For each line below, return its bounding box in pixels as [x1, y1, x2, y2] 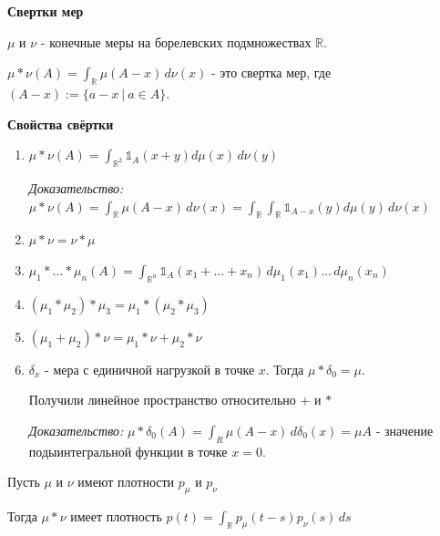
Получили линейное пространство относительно [28, 390, 296, 409]
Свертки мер [7, 2, 84, 20]
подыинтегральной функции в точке [28, 441, 228, 460]
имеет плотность [70, 507, 162, 526]
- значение [375, 420, 434, 439]
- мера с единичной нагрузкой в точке [45, 359, 255, 378]
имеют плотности [77, 472, 175, 491]
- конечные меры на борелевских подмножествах [40, 32, 312, 51]
